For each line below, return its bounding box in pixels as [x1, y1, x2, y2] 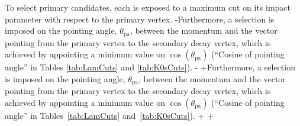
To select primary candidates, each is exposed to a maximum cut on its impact [5, 1, 291, 13]
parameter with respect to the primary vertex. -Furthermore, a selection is [5, 12, 275, 25]
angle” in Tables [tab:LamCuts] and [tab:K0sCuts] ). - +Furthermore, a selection [5, 61, 295, 73]
